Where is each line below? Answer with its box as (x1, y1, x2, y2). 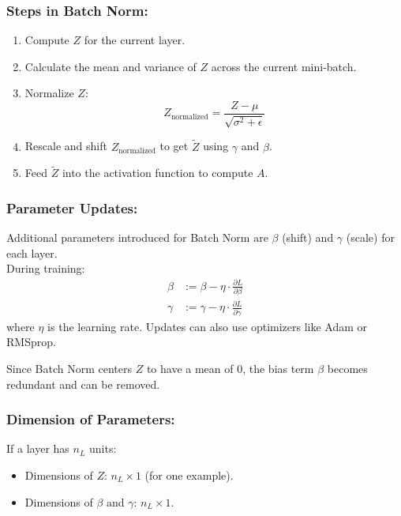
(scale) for (346, 229, 395, 246)
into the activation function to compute (62, 164, 253, 181)
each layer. (6, 244, 58, 261)
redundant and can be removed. (6, 375, 160, 392)
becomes (327, 360, 368, 376)
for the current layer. (84, 32, 186, 48)
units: (89, 440, 117, 457)
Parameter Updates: (6, 198, 138, 217)
